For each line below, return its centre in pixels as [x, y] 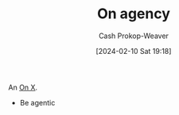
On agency [134, 14]
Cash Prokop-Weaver [134, 36]
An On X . [23, 87]
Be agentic [37, 102]
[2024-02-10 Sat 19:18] [134, 51]
